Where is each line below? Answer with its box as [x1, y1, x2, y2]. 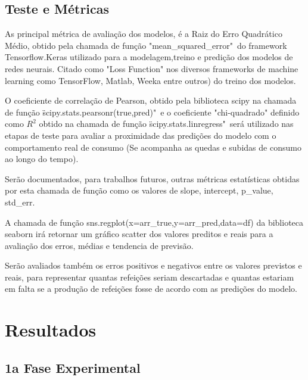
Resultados [5, 317, 97, 342]
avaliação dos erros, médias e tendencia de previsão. [5, 239, 194, 251]
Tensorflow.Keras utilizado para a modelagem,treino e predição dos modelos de [5, 51, 293, 63]
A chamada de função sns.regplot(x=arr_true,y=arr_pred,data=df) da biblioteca [5, 216, 304, 228]
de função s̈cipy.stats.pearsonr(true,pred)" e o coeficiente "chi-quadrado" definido [5, 105, 300, 118]
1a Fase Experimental [5, 358, 141, 376]
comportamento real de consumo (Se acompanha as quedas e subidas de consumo [5, 141, 301, 153]
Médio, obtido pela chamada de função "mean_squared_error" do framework [5, 39, 287, 51]
